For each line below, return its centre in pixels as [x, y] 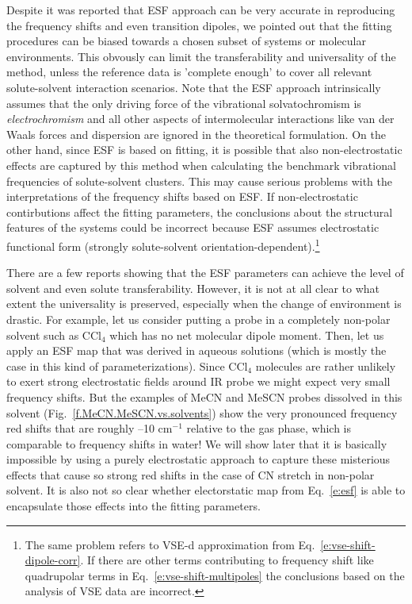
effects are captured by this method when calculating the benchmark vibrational [201, 165]
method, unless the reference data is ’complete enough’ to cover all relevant [189, 72]
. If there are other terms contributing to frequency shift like [227, 560]
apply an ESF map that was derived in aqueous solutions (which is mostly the [196, 350]
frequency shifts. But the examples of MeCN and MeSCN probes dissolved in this [204, 396]
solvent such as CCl [54, 335]
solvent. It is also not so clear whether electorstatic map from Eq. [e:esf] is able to [206, 490]
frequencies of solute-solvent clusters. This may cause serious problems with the [199, 181]
